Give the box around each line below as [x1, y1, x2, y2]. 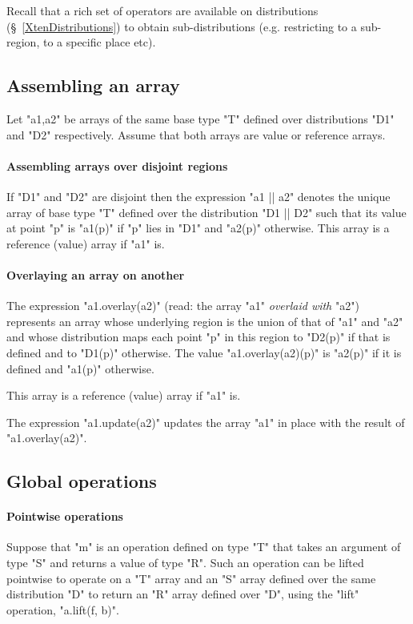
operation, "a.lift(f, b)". [6, 601, 119, 618]
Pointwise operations [6, 508, 123, 525]
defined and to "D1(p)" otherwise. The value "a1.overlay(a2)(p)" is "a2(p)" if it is [6, 344, 402, 360]
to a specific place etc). [42, 34, 156, 50]
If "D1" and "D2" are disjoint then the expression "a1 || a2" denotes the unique [6, 187, 391, 204]
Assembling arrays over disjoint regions [6, 157, 228, 174]
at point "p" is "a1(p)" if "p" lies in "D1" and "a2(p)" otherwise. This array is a [6, 219, 390, 236]
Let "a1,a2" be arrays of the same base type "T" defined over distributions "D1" [6, 110, 395, 127]
